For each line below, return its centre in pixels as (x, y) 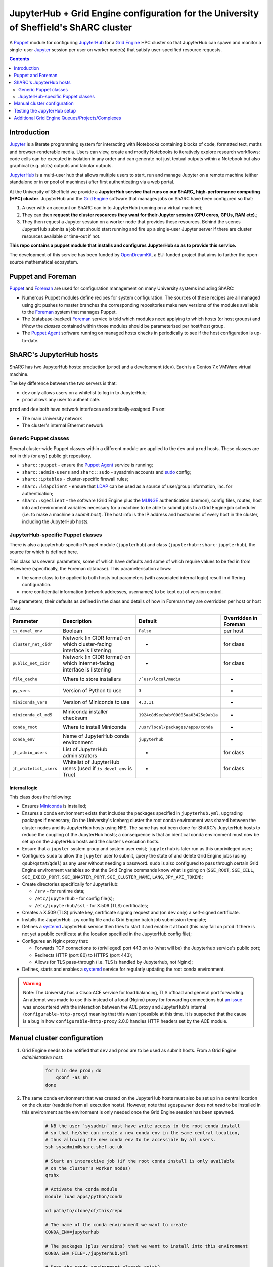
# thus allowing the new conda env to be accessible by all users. (131, 1140)
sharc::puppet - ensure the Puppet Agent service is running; (88, 465)
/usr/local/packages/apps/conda (176, 727)
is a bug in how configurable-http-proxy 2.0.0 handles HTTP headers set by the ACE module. (125, 1021)
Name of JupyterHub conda (96, 736)
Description (77, 621)
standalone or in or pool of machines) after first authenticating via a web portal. (92, 182)
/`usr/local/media (160, 679)
